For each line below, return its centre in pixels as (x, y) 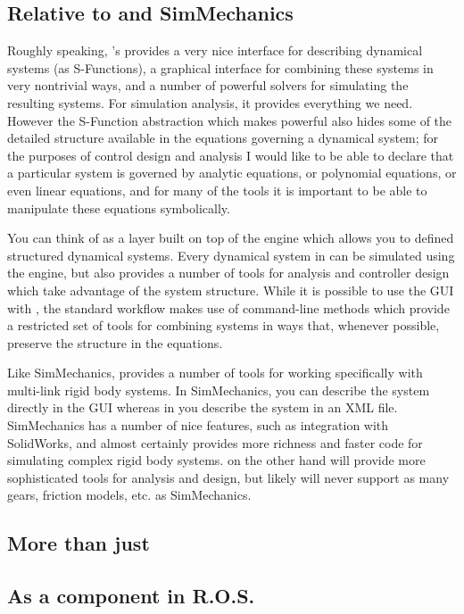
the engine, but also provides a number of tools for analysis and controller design (228, 273)
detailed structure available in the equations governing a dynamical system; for (223, 138)
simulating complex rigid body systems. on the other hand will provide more (216, 460)
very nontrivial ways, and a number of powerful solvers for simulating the (208, 85)
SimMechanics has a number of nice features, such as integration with (198, 425)
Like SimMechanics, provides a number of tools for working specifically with (215, 373)
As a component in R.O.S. (131, 596)
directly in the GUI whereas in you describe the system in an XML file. (203, 407)
